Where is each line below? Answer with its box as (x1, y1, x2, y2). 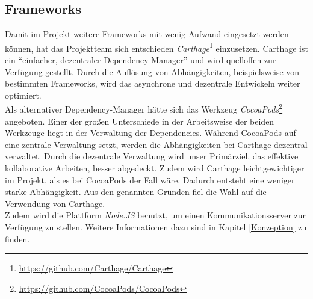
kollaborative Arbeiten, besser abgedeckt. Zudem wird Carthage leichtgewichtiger (5, 162, 305, 174)
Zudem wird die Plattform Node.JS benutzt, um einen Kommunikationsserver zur (5, 209, 306, 221)
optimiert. (5, 88, 42, 101)
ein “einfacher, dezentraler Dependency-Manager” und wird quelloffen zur (5, 54, 276, 66)
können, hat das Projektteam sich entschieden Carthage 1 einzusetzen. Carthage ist (5, 40, 308, 54)
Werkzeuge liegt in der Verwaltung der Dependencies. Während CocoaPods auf (5, 126, 296, 139)
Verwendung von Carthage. (5, 197, 105, 209)
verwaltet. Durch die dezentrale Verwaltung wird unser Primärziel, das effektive (5, 150, 299, 162)
